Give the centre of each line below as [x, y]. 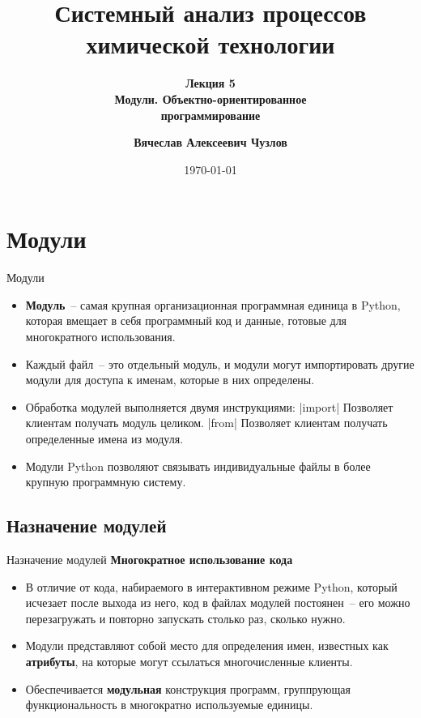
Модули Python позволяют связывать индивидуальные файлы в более [198, 466]
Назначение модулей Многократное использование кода [150, 559]
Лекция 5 [210, 83]
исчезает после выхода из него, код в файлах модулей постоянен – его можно [218, 603]
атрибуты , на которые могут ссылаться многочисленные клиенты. [189, 661]
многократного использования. [100, 336]
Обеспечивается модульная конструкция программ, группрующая [188, 688]
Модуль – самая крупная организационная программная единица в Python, [213, 304]
